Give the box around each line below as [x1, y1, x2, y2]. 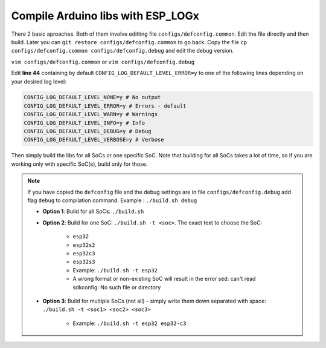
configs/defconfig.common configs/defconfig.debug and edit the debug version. [11, 47, 234, 54]
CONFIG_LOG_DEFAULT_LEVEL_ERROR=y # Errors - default [24, 102, 187, 109]
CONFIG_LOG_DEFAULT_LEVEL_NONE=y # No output [24, 94, 161, 101]
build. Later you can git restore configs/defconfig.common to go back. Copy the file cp [11, 38, 248, 45]
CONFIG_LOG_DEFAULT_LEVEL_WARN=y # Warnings [24, 111, 158, 118]
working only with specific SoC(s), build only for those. [11, 160, 148, 168]
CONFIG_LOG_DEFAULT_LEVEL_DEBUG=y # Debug [24, 128, 152, 135]
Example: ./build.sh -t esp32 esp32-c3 [72, 320, 187, 327]
